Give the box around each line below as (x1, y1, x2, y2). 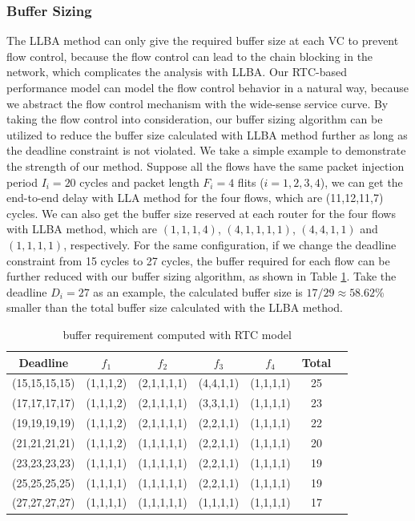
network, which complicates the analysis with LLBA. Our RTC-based (6, 63, 348, 80)
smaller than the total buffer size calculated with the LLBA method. (6, 299, 344, 316)
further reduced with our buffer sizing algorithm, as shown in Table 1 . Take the (6, 268, 397, 285)
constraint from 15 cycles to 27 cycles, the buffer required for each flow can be (6, 252, 390, 269)
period (6, 173, 38, 190)
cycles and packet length (79, 173, 199, 190)
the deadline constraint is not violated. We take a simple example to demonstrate (6, 142, 406, 159)
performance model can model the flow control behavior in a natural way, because (6, 79, 409, 95)
